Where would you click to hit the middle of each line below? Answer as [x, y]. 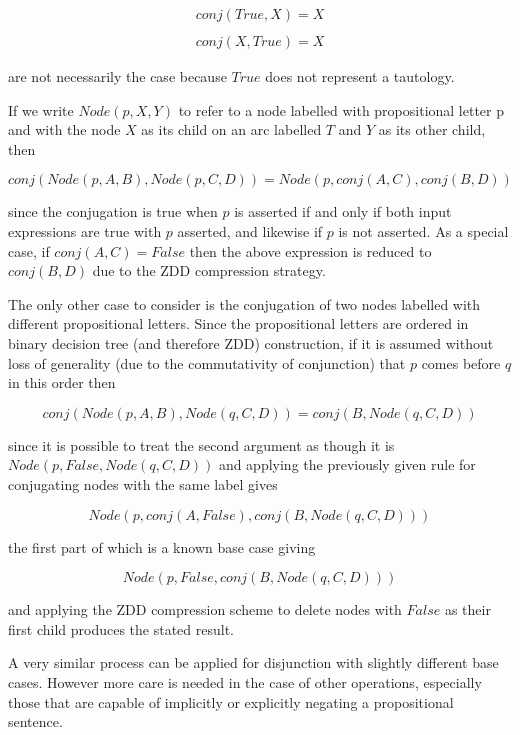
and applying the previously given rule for [347, 464]
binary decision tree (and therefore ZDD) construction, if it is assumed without [251, 343]
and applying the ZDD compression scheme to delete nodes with [205, 609]
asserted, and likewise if [250, 231]
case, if [29, 250]
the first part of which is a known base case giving [162, 546]
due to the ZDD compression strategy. [209, 270]
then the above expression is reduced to [310, 250]
